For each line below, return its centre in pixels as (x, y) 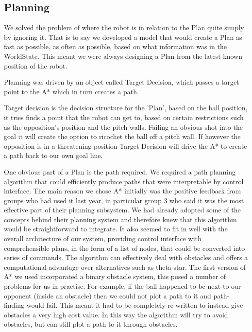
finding (14, 305)
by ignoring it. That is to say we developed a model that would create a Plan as (123, 37)
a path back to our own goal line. (53, 155)
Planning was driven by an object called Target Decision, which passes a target (122, 82)
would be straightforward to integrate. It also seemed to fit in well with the (116, 229)
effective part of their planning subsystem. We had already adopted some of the (122, 210)
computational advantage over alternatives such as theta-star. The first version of (125, 267)
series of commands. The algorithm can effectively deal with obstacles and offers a (126, 257)
